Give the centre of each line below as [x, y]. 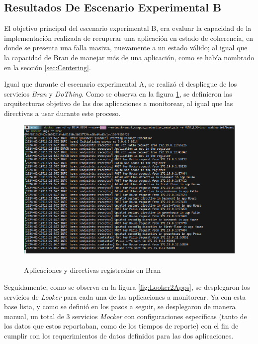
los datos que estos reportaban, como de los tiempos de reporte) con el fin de [121, 326]
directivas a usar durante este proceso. [62, 113]
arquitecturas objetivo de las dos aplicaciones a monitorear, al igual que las [119, 103]
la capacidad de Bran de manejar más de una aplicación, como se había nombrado [129, 57]
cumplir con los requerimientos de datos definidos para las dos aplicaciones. [119, 335]
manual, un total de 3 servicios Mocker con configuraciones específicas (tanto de [126, 316]
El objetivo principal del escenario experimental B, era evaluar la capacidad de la [128, 28]
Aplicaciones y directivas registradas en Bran [92, 270]
